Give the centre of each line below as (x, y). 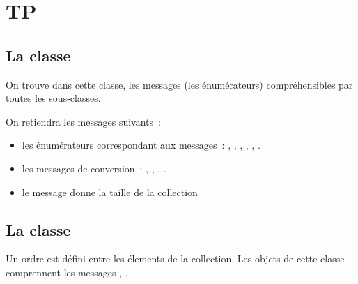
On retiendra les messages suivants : (83, 121)
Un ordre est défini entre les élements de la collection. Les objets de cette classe (175, 259)
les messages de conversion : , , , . (94, 168)
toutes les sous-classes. (53, 98)
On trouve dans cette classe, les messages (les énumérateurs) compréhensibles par (179, 84)
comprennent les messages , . (67, 272)
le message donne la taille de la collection (110, 192)
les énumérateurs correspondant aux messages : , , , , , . (141, 145)
